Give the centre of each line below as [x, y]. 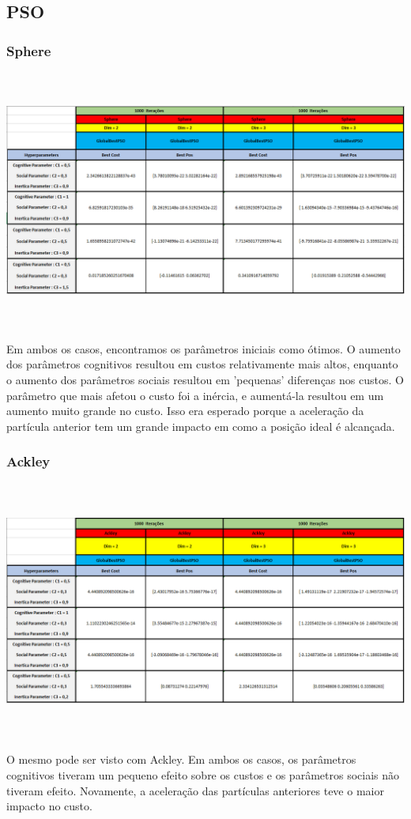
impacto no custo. [49, 806]
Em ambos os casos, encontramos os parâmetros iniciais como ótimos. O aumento [204, 348]
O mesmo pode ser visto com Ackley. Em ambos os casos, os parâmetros [181, 759]
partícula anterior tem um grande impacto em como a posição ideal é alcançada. [201, 426]
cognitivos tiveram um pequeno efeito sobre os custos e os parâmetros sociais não [203, 775]
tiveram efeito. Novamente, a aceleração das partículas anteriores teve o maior [195, 790]
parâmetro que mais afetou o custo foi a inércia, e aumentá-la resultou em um [195, 395]
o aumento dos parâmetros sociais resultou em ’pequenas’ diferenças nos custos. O [205, 380]
